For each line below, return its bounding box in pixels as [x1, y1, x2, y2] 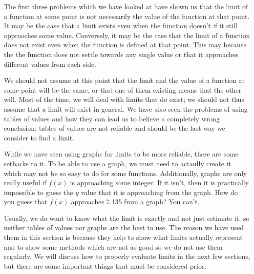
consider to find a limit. [4, 132, 75, 142]
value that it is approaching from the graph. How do [81, 187, 238, 197]
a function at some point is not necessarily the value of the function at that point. [4, 11, 250, 21]
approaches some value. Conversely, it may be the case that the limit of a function [4, 30, 250, 40]
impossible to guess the [4, 187, 73, 197]
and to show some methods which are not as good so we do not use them [4, 241, 223, 252]
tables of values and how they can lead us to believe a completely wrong [4, 113, 220, 123]
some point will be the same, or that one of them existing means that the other [4, 84, 242, 95]
